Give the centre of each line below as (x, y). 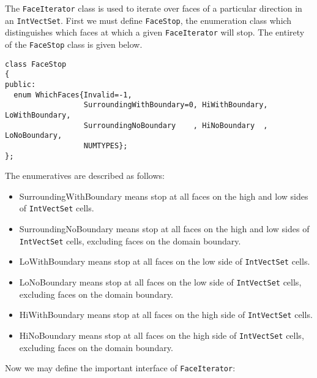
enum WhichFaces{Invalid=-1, (73, 95)
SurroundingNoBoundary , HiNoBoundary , (176, 125)
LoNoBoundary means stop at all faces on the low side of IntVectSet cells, (160, 282)
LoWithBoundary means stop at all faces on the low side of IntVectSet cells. (165, 261)
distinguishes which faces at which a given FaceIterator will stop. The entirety (155, 32)
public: (21, 84)
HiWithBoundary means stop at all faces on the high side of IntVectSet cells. (166, 315)
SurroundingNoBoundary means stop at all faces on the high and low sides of (164, 229)
